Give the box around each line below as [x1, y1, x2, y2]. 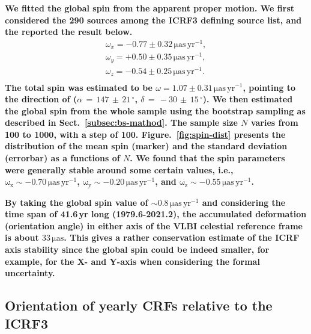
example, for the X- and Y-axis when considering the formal [5, 255, 260, 267]
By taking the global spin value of [5, 196, 148, 208]
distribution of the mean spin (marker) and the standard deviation [5, 140, 288, 152]
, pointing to [243, 81, 296, 93]
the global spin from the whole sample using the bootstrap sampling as [5, 104, 306, 117]
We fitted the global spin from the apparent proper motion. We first [5, 2, 295, 14]
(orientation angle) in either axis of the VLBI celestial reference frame [5, 219, 303, 232]
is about [5, 231, 39, 244]
